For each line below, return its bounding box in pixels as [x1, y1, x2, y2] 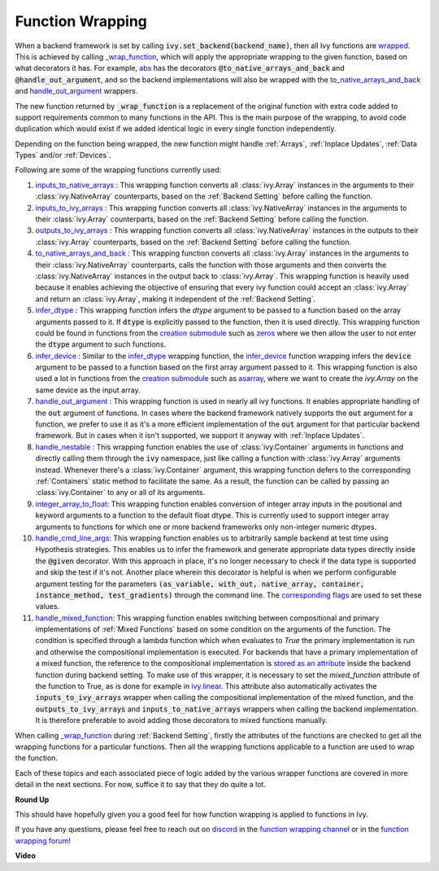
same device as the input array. [35, 385, 141, 395]
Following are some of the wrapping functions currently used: [15, 165, 222, 175]
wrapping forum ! [15, 835, 71, 846]
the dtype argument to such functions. [35, 339, 167, 349]
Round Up [15, 794, 50, 804]
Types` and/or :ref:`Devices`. [15, 151, 111, 160]
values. [35, 602, 60, 611]
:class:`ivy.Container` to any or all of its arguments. [35, 488, 206, 497]
